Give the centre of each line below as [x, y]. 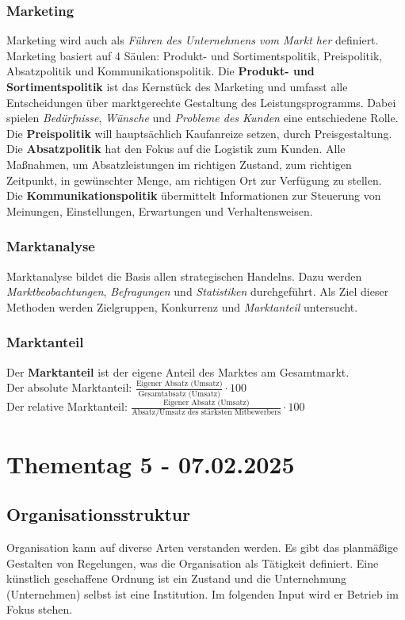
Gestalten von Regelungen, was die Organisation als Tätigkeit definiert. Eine [193, 563]
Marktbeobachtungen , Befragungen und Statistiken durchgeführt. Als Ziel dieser [198, 291]
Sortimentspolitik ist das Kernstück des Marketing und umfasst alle [177, 86]
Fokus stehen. [40, 609]
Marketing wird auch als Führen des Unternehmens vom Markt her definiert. [193, 40]
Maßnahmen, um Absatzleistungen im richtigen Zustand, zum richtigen [179, 164]
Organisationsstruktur [99, 514]
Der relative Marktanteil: [67, 406]
